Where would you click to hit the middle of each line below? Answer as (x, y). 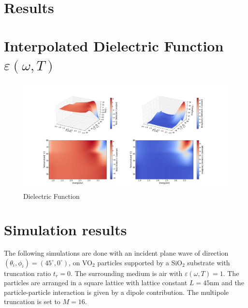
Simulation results (66, 230)
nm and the (227, 283)
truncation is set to (32, 301)
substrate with (209, 262)
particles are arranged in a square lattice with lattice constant (96, 283)
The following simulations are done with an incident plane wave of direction (116, 253)
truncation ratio (28, 273)
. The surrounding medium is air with (126, 273)
